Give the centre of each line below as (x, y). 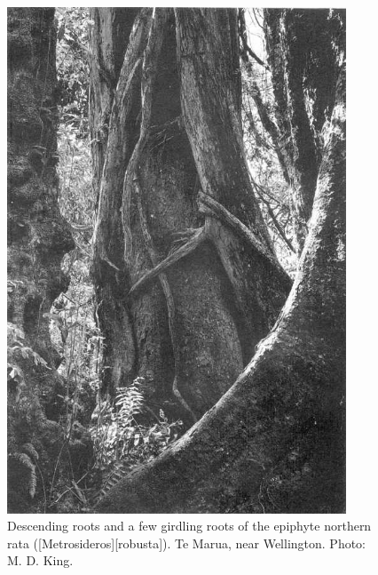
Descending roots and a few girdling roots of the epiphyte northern (189, 526)
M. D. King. (40, 560)
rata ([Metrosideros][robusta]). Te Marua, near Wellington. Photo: (187, 543)
